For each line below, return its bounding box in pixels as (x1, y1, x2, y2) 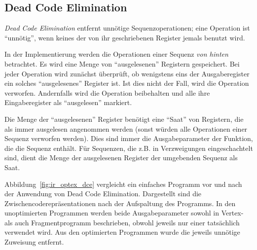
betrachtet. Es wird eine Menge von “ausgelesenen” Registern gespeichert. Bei (4, 58, 240, 69)
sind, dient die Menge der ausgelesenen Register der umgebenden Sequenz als (4, 152, 238, 163)
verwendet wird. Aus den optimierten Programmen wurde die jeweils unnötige (4, 227, 240, 237)
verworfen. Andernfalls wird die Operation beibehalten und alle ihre (4, 87, 210, 98)
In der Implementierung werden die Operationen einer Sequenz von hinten (4, 49, 228, 59)
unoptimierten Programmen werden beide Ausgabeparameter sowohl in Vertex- (4, 208, 244, 218)
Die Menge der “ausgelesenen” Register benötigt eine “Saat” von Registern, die (4, 113, 244, 124)
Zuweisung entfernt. (4, 237, 64, 247)
